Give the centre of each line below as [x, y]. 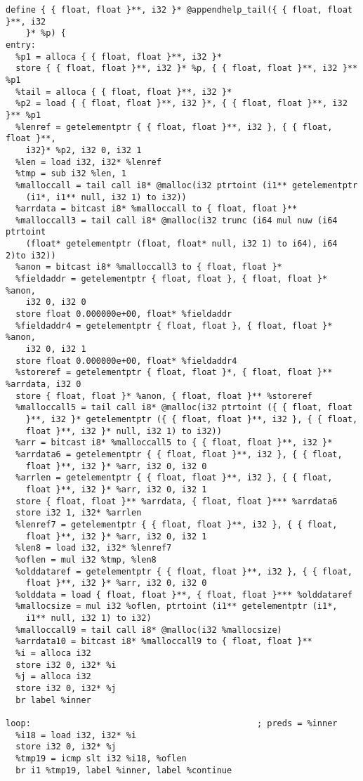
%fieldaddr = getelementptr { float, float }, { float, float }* [172, 279]
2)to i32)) [31, 255]
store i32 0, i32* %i [66, 665]
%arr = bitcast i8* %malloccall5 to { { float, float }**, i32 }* [174, 443]
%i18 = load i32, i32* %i [76, 735]
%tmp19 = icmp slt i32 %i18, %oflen [101, 759]
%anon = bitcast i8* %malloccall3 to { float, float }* [149, 267]
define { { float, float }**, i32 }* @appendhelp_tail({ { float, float [179, 10]
